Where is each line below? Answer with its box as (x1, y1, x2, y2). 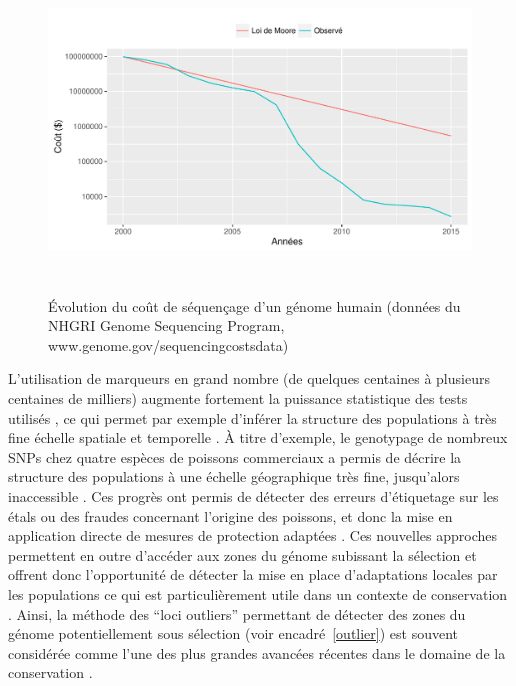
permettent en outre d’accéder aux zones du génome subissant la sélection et (8, 544, 477, 565)
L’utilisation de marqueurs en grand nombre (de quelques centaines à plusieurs (8, 368, 490, 389)
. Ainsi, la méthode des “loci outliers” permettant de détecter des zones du (8, 603, 466, 624)
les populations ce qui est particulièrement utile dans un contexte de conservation (8, 583, 508, 604)
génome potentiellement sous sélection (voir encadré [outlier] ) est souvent (8, 623, 459, 644)
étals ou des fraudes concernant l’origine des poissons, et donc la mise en (8, 505, 453, 526)
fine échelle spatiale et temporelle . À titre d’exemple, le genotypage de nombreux (8, 427, 508, 448)
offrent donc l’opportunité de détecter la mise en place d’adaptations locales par (8, 564, 498, 585)
